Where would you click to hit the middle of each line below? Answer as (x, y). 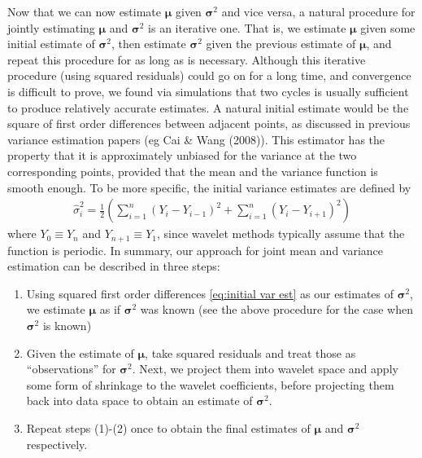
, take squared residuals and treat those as (250, 352)
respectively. (57, 444)
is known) (67, 325)
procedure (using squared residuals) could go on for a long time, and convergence (209, 75)
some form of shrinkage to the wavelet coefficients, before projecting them (210, 384)
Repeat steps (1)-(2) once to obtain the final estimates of (168, 427)
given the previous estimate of (281, 44)
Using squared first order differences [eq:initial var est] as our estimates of (210, 293)
